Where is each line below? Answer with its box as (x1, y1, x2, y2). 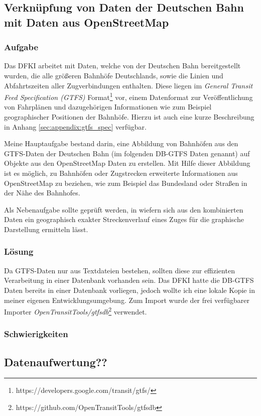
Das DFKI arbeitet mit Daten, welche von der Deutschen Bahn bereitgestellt (4, 60, 241, 71)
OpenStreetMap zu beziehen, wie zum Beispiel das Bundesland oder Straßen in (4, 177, 247, 188)
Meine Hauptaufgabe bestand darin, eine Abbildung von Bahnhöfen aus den (4, 138, 238, 149)
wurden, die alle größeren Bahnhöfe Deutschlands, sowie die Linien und (4, 70, 223, 80)
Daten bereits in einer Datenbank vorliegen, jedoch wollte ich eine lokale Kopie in (4, 284, 255, 295)
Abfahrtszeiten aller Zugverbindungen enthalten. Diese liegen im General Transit (4, 80, 253, 90)
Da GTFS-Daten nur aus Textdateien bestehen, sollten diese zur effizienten (4, 265, 235, 275)
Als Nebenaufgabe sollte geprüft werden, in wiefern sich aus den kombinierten (4, 204, 243, 215)
